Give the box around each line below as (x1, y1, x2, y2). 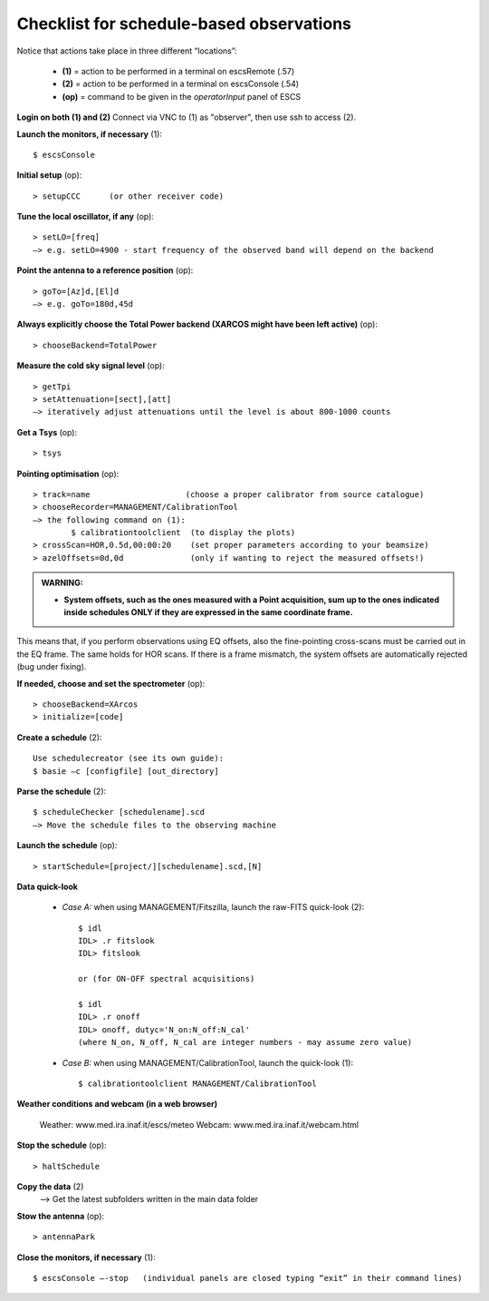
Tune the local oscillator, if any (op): (16, 211, 154, 222)
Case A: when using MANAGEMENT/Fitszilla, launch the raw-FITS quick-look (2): (62, 902, 365, 913)
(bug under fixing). (16, 661, 87, 672)
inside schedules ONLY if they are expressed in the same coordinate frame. (63, 607, 353, 618)
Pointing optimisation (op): (16, 468, 120, 479)
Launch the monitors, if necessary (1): (16, 128, 163, 140)
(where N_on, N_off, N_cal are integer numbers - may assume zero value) (78, 1037, 413, 1048)
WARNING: (41, 577, 83, 589)
